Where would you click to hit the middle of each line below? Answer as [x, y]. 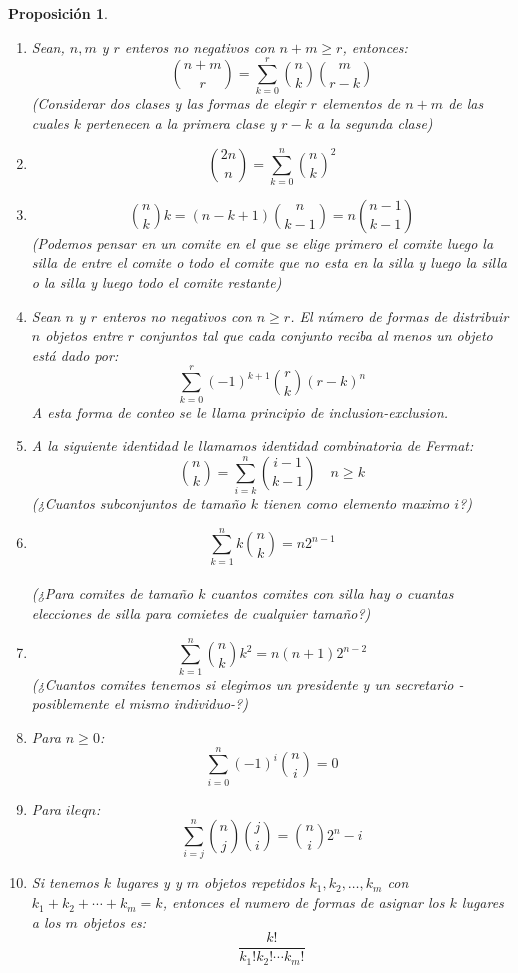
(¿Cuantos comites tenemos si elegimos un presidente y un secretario [242, 683]
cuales [50, 122]
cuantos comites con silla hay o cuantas [332, 593]
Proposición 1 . [58, 13]
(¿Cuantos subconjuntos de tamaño [138, 503]
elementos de [361, 103]
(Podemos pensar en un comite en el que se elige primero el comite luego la [262, 242]
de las [466, 103]
